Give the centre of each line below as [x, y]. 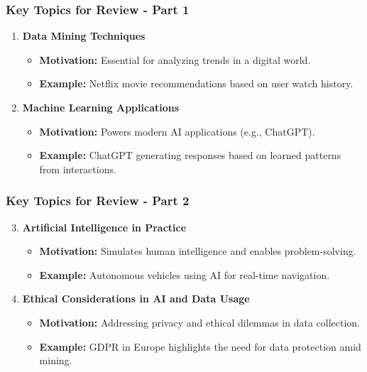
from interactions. [78, 169]
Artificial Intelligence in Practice [104, 227]
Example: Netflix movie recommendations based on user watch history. [196, 83]
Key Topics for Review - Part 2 [98, 201]
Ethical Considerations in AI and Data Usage [136, 299]
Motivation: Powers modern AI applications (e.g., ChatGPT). [177, 131]
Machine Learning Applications [101, 107]
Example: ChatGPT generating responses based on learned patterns [190, 155]
